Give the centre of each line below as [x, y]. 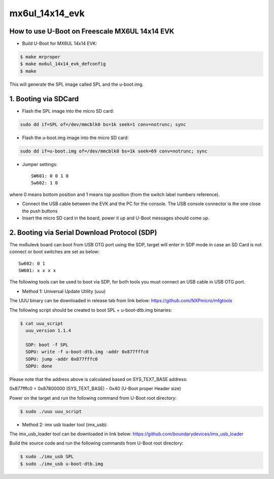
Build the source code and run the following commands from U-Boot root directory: [96, 443]
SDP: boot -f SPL [47, 345]
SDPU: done [39, 366]
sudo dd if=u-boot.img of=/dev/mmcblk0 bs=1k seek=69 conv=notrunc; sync [114, 151]
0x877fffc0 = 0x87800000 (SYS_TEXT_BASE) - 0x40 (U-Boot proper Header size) [95, 389]
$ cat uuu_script [42, 323]
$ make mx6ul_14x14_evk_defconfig [63, 64]
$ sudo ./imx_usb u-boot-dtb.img [62, 464]
